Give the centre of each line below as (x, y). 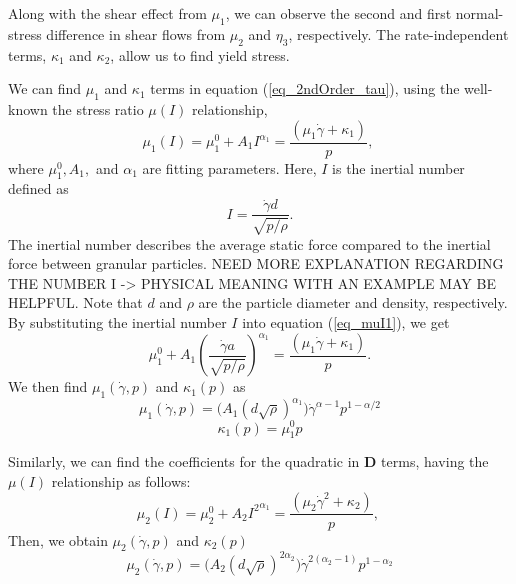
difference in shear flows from (136, 33)
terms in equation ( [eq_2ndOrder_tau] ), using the (305, 88)
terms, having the (435, 461)
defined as (38, 188)
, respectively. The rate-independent (398, 33)
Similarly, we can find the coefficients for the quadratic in (184, 461)
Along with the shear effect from (107, 13)
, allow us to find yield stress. (200, 54)
